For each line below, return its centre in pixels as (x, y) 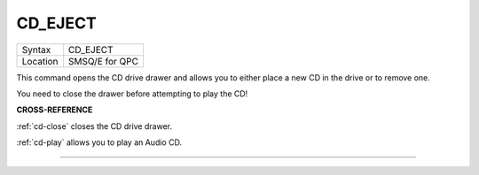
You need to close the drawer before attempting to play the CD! (132, 94)
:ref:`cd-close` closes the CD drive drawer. (94, 126)
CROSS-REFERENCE (55, 110)
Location (40, 61)
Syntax (36, 49)
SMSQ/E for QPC (103, 61)
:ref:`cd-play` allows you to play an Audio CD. (99, 142)
